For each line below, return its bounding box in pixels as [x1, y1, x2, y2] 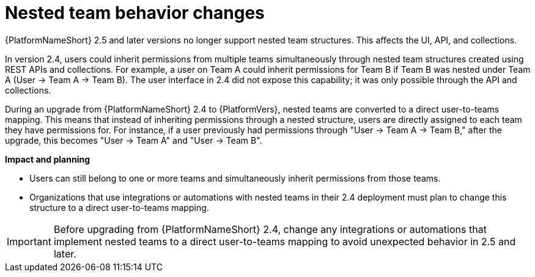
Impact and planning [5, 153, 90, 164]
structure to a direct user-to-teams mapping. [29, 202, 209, 213]
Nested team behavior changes [5, 2, 265, 23]
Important [7, 235, 51, 248]
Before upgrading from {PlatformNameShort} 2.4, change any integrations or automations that [53, 223, 487, 235]
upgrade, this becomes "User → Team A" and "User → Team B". [5, 135, 262, 146]
